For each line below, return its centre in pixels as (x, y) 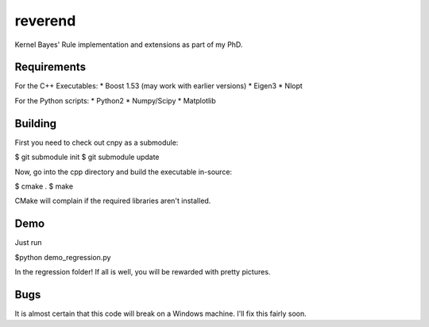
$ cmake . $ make (44, 186)
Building (36, 123)
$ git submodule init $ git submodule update (87, 157)
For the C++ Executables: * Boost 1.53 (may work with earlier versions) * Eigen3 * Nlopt (159, 86)
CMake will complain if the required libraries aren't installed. (113, 201)
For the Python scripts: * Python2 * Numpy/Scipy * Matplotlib (115, 100)
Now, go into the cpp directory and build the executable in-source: (124, 172)
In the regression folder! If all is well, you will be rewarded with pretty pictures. (143, 272)
